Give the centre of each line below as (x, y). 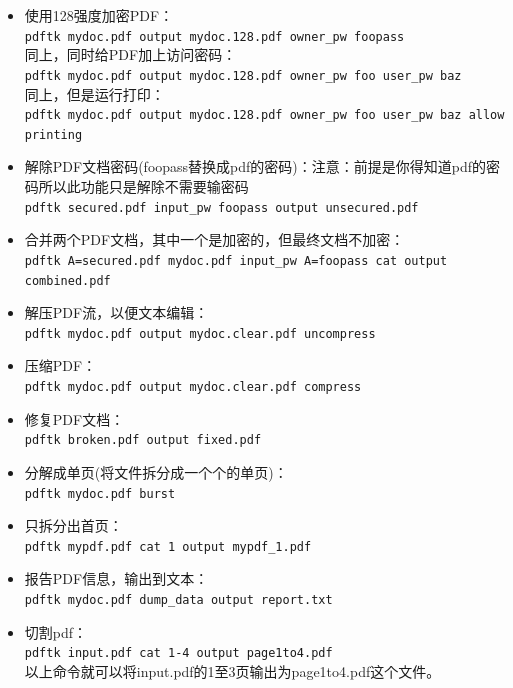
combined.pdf (67, 280)
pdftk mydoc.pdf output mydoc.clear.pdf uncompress (200, 333)
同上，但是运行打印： (94, 93)
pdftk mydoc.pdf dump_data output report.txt (178, 600)
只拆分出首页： (73, 525)
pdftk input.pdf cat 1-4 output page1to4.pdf (178, 653)
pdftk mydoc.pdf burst (100, 493)
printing (53, 134)
